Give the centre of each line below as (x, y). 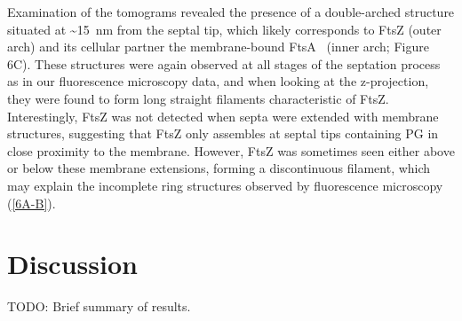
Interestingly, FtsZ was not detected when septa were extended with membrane (223, 116)
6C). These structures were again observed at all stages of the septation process (224, 63)
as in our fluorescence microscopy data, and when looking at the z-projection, (218, 81)
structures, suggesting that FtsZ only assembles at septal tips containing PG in (223, 133)
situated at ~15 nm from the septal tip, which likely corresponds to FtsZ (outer (224, 29)
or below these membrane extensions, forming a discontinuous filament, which (219, 168)
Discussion (72, 264)
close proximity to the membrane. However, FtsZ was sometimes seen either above (231, 150)
